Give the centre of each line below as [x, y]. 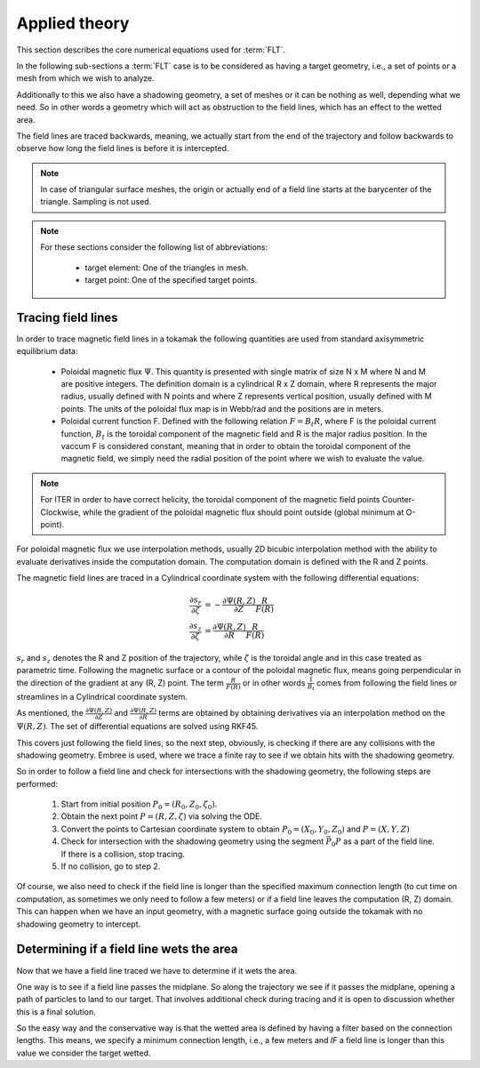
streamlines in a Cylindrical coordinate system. [102, 697]
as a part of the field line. [388, 841]
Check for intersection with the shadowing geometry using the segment [192, 841]
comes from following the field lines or [387, 683]
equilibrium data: [48, 351]
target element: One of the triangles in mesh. [167, 268]
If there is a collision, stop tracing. [123, 854]
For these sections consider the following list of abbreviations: [154, 247]
